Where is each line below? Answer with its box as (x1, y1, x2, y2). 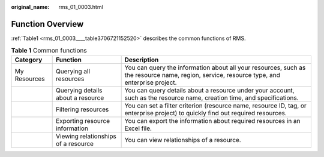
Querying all (56, 67, 90, 75)
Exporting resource (56, 116, 110, 125)
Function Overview (11, 19, 84, 29)
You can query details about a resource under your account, (124, 86, 295, 94)
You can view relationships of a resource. (124, 136, 241, 144)
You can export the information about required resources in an (124, 116, 301, 125)
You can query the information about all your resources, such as (124, 63, 306, 72)
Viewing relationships (56, 132, 116, 140)
